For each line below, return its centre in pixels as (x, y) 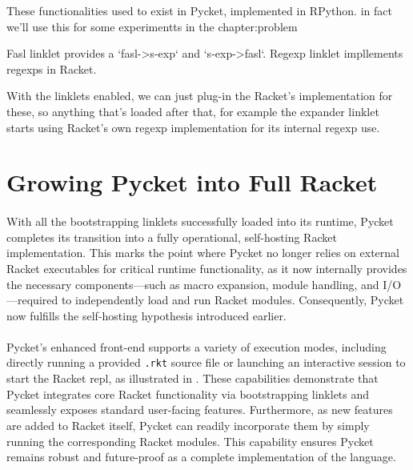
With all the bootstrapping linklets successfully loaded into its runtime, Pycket (200, 221)
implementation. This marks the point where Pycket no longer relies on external (203, 253)
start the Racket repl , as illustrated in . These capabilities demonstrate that (192, 378)
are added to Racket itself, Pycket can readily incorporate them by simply (188, 425)
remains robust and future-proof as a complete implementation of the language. (201, 457)
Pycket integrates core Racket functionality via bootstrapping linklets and (188, 394)
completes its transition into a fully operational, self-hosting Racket (172, 237)
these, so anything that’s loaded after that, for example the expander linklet (193, 111)
